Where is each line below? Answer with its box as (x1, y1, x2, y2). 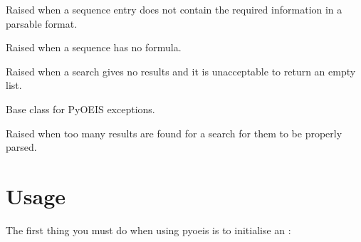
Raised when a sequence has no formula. (6, 40, 182, 55)
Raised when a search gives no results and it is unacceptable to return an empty (6, 63, 356, 78)
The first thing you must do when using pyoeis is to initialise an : (6, 222, 291, 237)
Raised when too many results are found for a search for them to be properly (6, 125, 342, 140)
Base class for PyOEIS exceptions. (6, 101, 155, 116)
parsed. (6, 140, 37, 154)
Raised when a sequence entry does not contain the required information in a (6, 2, 342, 16)
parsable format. (6, 16, 78, 31)
